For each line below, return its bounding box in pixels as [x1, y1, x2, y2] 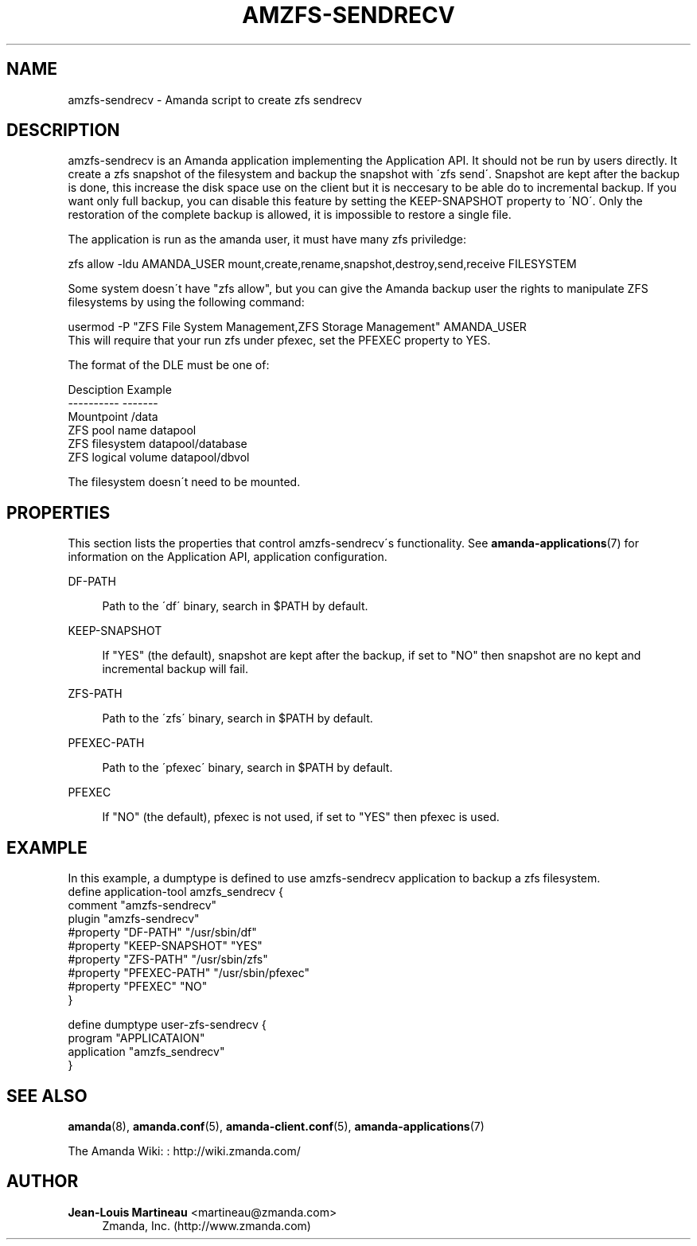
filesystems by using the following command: [68, 295, 305, 310]
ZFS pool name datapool [68, 423, 197, 438]
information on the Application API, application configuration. [68, 550, 387, 564]
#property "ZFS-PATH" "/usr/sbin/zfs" [68, 952, 268, 967]
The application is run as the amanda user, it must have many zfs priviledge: [68, 232, 467, 247]
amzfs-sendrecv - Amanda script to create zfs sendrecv [68, 92, 362, 107]
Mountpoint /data [68, 410, 158, 424]
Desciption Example [68, 383, 172, 397]
